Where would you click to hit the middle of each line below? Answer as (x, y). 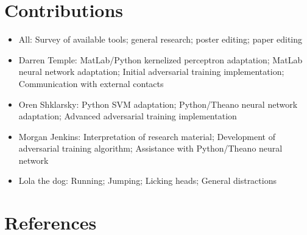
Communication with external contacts (91, 83)
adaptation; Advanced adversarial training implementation (128, 116)
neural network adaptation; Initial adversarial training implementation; (151, 72)
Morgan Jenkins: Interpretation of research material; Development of (147, 136)
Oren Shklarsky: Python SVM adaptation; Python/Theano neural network (158, 104)
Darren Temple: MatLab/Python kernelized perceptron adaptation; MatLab (161, 59)
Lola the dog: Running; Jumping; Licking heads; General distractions (147, 181)
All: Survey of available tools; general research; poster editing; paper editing (161, 39)
